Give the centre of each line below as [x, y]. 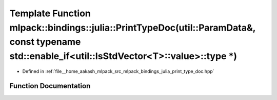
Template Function [50, 13]
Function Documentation [50, 86]
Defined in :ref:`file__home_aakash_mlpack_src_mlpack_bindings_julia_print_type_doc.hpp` [118, 71]
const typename [45, 42]
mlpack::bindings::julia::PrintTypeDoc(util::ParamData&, [133, 28]
